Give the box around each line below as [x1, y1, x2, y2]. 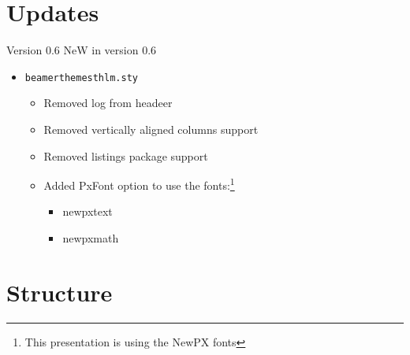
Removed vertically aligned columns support [43, 120, 259, 137]
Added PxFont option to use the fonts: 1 [43, 175, 235, 193]
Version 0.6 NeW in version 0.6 [6, 42, 157, 58]
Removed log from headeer [43, 94, 173, 111]
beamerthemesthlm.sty [24, 72, 138, 83]
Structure [6, 275, 113, 308]
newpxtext [62, 203, 113, 220]
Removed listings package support [43, 147, 208, 164]
